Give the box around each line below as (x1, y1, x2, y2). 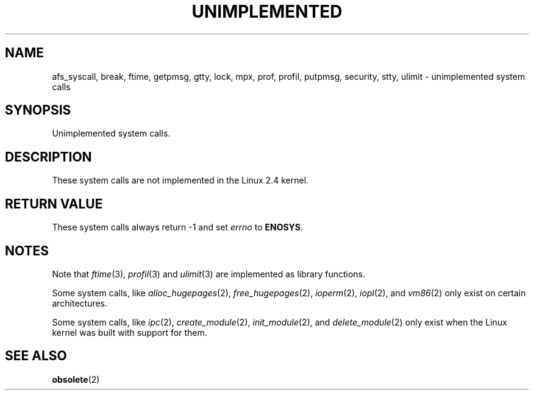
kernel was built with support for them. (52, 327, 207, 338)
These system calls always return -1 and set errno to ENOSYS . (52, 222, 304, 233)
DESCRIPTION (5, 149, 92, 165)
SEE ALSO (5, 348, 67, 364)
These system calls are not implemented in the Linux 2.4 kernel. (52, 175, 309, 186)
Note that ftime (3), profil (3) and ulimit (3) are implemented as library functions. (52, 268, 366, 279)
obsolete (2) (52, 374, 100, 385)
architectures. (52, 297, 108, 308)
